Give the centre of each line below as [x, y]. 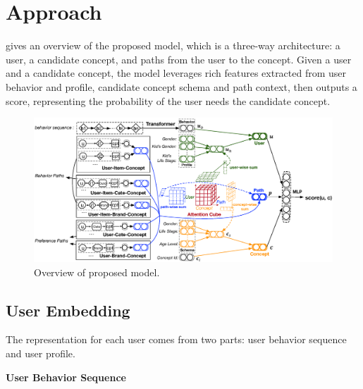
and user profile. [41, 353]
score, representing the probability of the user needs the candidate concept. [168, 100]
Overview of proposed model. [97, 272]
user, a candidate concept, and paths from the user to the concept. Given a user [179, 59]
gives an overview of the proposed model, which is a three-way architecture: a [173, 45]
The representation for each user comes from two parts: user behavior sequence [176, 339]
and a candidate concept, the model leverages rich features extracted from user [176, 73]
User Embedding [68, 310]
